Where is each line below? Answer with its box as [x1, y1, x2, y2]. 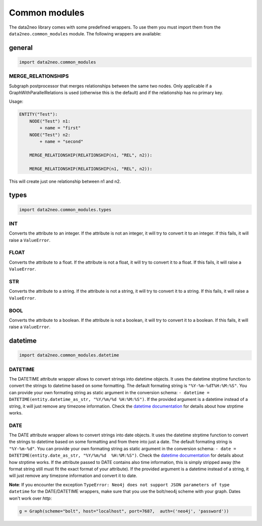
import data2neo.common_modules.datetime [19, 352, 119, 358]
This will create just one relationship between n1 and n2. [9, 178, 121, 184]
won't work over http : [9, 495, 52, 501]
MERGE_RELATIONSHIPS [9, 73, 69, 80]
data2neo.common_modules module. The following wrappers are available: [9, 31, 162, 36]
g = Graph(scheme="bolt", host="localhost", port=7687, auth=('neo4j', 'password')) [19, 508, 229, 514]
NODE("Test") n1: [29, 118, 71, 124]
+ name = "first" [39, 125, 81, 131]
